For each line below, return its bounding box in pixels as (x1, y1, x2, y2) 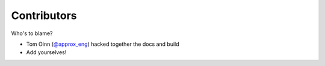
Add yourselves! (26, 49, 67, 56)
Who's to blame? (11, 30, 53, 37)
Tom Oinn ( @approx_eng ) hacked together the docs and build (26, 40, 180, 48)
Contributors (11, 9, 78, 22)
